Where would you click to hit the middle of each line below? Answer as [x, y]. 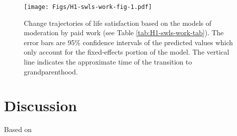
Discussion [40, 105]
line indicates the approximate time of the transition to [108, 62]
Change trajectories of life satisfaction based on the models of [118, 23]
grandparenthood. [51, 71]
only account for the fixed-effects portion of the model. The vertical [127, 52]
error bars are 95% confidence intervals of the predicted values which [128, 42]
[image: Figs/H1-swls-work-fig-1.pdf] [88, 7]
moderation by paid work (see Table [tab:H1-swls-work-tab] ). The [124, 33]
